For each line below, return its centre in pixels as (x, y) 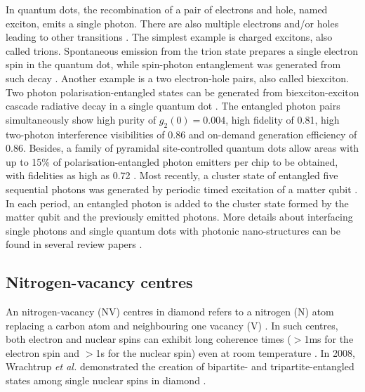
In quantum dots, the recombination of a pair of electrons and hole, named (167, 9)
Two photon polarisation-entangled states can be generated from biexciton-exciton (182, 92)
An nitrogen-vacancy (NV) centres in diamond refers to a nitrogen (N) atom (170, 312)
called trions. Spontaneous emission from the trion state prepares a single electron (182, 50)
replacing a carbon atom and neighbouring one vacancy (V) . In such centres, (172, 325)
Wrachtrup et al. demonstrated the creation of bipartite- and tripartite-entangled (180, 366)
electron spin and (43, 352)
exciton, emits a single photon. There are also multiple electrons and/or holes (172, 23)
